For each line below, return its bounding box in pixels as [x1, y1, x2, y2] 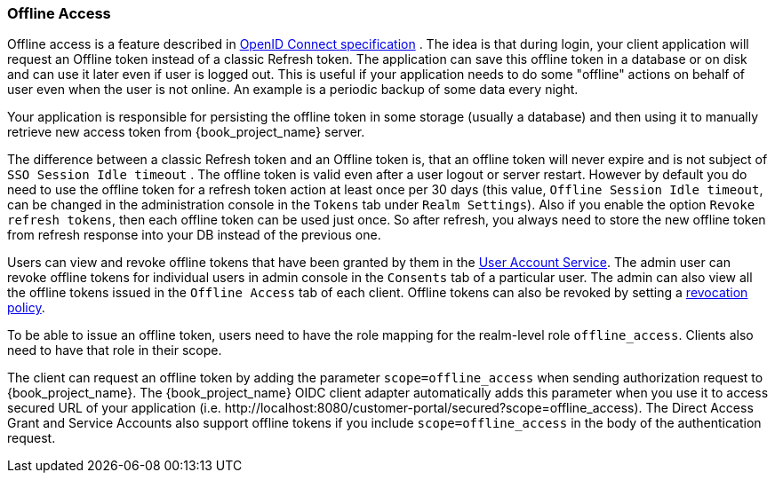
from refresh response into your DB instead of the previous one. [7, 227, 381, 243]
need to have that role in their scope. [7, 342, 222, 358]
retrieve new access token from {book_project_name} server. [7, 124, 365, 140]
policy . [7, 300, 45, 316]
